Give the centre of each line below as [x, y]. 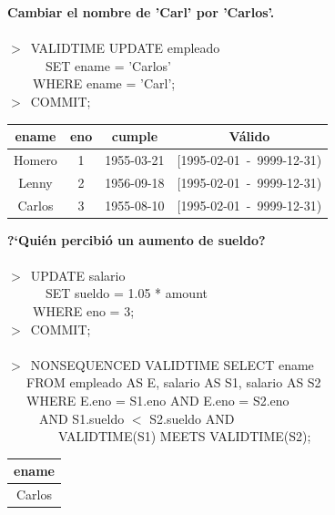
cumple [135, 136]
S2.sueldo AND [192, 418]
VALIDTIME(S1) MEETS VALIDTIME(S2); [184, 436]
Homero [36, 159]
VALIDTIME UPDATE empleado [125, 48]
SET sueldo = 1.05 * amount [126, 293]
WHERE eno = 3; [83, 311]
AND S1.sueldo [81, 418]
